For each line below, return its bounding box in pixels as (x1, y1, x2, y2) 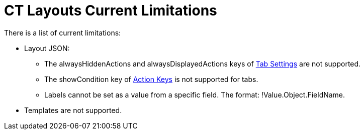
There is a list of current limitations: (4, 28, 121, 37)
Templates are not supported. (24, 105, 122, 114)
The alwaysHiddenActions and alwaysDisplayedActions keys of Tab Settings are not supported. (44, 59, 361, 68)
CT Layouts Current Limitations (4, 2, 217, 19)
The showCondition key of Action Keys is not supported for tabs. (44, 74, 258, 83)
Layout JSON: (24, 43, 70, 52)
